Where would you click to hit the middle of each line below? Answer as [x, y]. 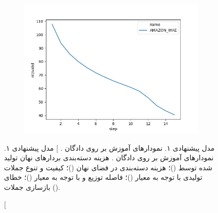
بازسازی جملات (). [32, 187]
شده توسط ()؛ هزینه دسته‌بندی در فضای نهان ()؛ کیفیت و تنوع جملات [108, 167]
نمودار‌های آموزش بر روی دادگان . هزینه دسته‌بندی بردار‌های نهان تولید [109, 157]
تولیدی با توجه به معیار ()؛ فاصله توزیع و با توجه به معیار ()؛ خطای [103, 177]
